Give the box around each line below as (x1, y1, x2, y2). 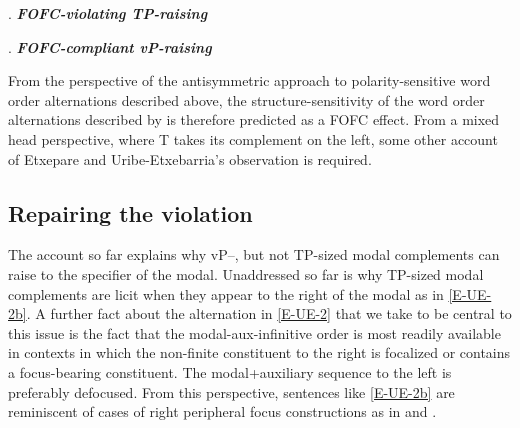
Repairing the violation (8, 197, 253, 228)
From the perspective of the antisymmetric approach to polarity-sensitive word (8, 70, 491, 91)
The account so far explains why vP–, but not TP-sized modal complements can (8, 244, 500, 265)
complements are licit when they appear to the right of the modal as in (8, 283, 444, 304)
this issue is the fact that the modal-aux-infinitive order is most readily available (8, 322, 501, 343)
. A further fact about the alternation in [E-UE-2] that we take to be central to (26, 303, 512, 324)
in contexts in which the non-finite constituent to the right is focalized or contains (8, 342, 511, 363)
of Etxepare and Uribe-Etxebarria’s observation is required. (8, 148, 372, 169)
